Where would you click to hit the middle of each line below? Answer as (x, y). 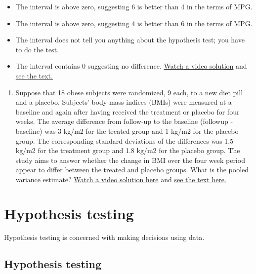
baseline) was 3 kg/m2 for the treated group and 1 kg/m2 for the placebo (127, 131)
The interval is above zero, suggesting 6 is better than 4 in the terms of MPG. (134, 6)
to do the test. (37, 49)
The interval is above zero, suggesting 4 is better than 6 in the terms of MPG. (134, 23)
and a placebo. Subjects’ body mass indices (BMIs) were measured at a (124, 102)
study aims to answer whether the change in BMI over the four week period (130, 160)
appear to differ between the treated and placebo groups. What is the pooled (132, 170)
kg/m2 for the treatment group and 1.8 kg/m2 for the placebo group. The (128, 150)
